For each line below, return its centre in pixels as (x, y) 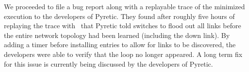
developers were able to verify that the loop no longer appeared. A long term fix (123, 54)
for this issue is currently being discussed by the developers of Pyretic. (108, 63)
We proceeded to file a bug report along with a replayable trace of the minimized (124, 6)
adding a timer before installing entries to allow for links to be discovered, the (120, 45)
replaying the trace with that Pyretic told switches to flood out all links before (123, 26)
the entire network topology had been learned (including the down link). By (117, 35)
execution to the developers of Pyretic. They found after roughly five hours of (119, 16)
